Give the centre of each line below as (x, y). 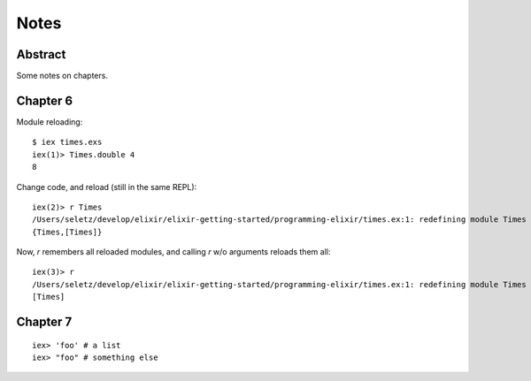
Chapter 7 (44, 322)
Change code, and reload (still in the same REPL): (107, 187)
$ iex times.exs (67, 142)
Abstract (41, 54)
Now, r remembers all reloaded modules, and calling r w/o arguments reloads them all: (173, 252)
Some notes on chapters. (62, 76)
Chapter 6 (45, 100)
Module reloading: (50, 122)
